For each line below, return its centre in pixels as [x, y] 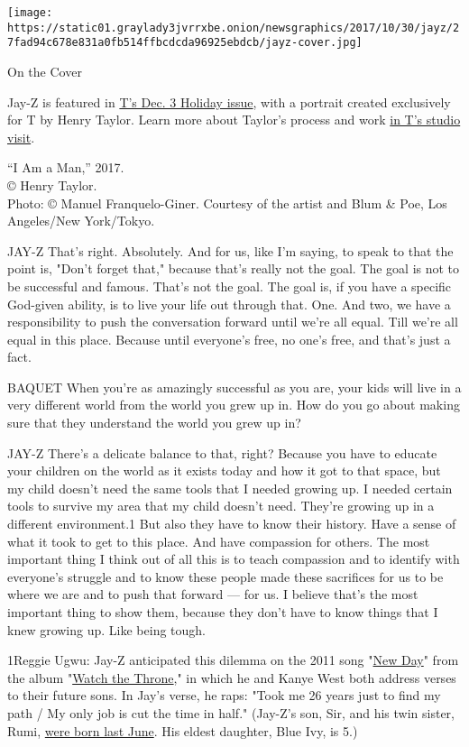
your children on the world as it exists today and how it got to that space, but [224, 470]
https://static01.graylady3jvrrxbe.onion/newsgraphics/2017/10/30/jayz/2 [234, 28]
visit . [21, 137]
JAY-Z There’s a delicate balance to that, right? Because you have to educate [222, 452]
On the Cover [45, 71]
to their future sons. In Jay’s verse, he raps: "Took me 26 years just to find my [224, 695]
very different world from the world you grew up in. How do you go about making [234, 405]
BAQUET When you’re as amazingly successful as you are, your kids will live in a [234, 387]
